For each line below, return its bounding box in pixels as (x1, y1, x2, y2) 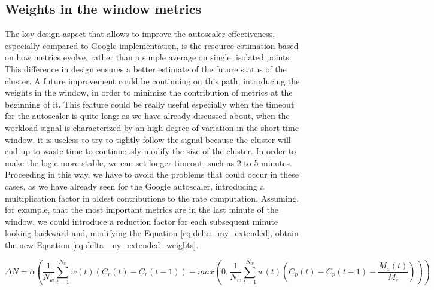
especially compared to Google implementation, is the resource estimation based (5, 39, 299, 51)
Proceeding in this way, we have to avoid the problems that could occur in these (5, 168, 299, 181)
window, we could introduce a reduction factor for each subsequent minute (5, 215, 278, 227)
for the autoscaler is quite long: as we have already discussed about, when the (5, 109, 290, 122)
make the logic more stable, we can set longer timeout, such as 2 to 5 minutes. (5, 156, 292, 169)
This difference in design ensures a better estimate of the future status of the (5, 62, 287, 75)
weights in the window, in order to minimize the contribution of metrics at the (5, 86, 293, 99)
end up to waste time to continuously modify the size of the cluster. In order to (5, 145, 296, 157)
